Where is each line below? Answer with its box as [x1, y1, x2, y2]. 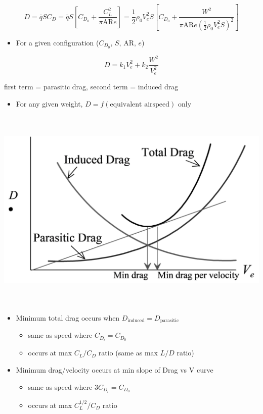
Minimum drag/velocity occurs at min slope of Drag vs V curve [16, 365, 213, 375]
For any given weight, [16, 98, 83, 109]
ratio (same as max [98, 347, 158, 358]
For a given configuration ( [16, 37, 99, 47]
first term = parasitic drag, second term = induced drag [4, 81, 179, 92]
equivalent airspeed [110, 100, 170, 108]
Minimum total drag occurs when [16, 312, 120, 323]
